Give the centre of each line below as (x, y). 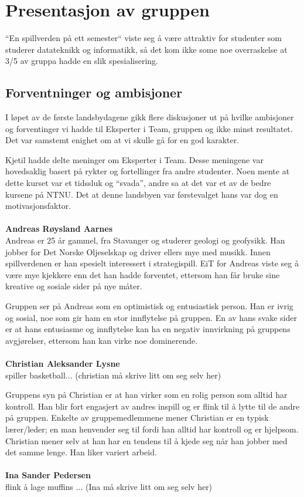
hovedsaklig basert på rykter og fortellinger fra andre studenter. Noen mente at (148, 171)
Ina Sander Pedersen (48, 475)
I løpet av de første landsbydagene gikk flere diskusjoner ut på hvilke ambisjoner (150, 117)
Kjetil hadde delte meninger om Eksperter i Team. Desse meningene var (134, 159)
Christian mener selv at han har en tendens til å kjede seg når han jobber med (146, 440)
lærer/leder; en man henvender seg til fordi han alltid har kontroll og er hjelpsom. (152, 429)
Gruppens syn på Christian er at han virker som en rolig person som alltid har (146, 395)
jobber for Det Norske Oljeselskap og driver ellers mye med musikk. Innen (138, 251)
